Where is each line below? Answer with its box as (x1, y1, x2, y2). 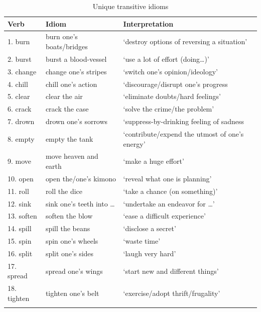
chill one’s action (45, 78, 97, 89)
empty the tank (45, 133, 93, 144)
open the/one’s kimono (45, 173, 116, 183)
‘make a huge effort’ (123, 156, 184, 166)
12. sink (8, 198, 32, 209)
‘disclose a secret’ (123, 223, 176, 234)
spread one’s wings (45, 265, 103, 276)
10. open (8, 173, 34, 183)
